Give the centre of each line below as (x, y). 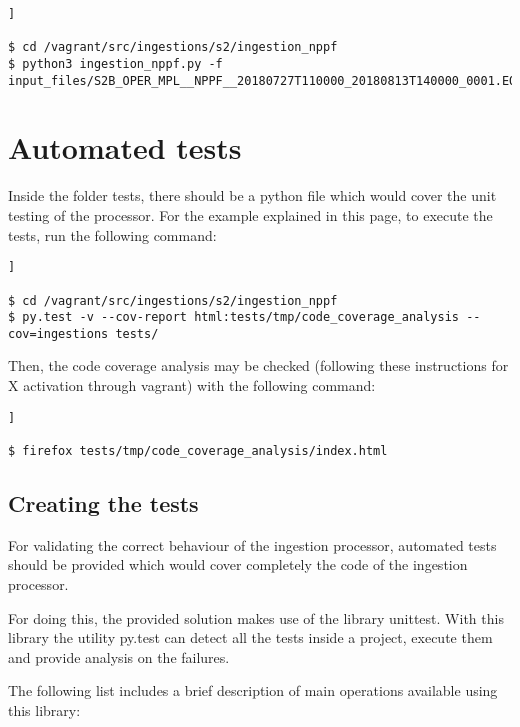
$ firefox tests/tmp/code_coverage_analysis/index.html (198, 450)
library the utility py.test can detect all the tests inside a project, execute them (250, 637)
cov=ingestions (58, 333)
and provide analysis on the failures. (119, 656)
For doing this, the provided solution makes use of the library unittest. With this (256, 617)
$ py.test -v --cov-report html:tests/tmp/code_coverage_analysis (234, 317)
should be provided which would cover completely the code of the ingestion (238, 564)
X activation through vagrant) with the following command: (192, 385)
